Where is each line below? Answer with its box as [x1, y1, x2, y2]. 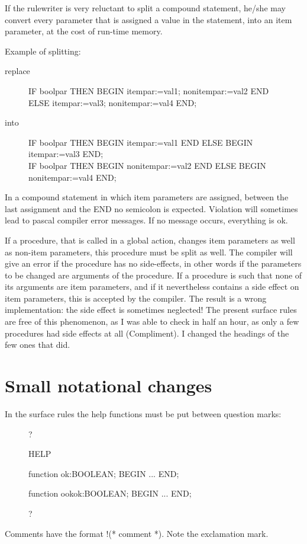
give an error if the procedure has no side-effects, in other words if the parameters [5, 257, 302, 270]
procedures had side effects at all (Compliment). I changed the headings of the [5, 327, 289, 339]
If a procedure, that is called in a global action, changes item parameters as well [5, 233, 295, 246]
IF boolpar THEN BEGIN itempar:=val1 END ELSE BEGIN [28, 136, 253, 148]
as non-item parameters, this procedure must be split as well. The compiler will [5, 245, 293, 258]
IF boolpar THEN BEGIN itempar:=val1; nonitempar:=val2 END [28, 84, 269, 97]
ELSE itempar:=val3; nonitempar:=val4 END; [28, 96, 197, 108]
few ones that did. [5, 338, 70, 351]
